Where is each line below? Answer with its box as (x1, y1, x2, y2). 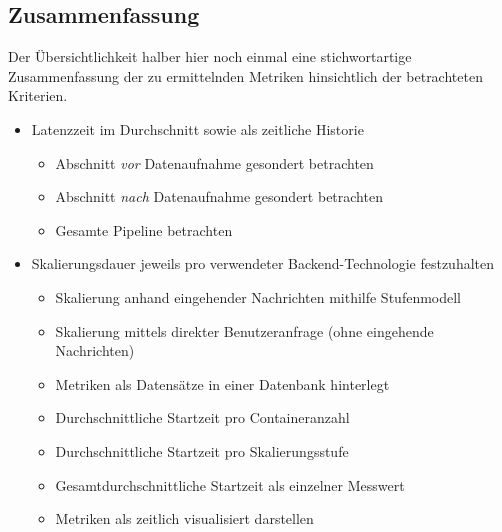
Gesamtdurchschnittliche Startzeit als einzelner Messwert (55, 474, 405, 495)
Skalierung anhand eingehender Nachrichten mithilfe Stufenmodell (55, 286, 462, 307)
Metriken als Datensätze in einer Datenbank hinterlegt (55, 373, 390, 394)
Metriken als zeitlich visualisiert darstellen (55, 508, 314, 529)
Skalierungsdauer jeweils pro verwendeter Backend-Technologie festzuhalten (31, 253, 495, 274)
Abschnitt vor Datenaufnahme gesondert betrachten (55, 152, 374, 173)
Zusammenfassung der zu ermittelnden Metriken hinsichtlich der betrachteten (8, 65, 483, 86)
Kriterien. (8, 85, 68, 106)
